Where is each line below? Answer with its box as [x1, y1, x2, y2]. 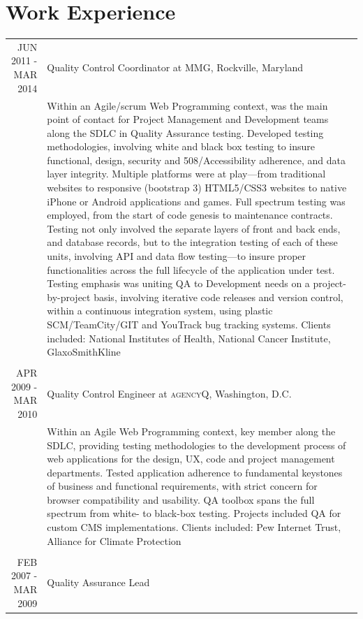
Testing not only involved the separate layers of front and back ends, [47, 221, 341, 235]
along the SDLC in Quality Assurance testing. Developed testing [47, 125, 324, 140]
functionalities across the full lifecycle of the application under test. [47, 262, 335, 277]
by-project [47, 289, 91, 304]
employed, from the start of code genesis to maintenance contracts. [47, 207, 333, 222]
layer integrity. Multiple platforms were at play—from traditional [47, 166, 326, 181]
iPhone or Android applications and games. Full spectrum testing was [47, 194, 346, 208]
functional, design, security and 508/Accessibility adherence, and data [47, 152, 346, 167]
